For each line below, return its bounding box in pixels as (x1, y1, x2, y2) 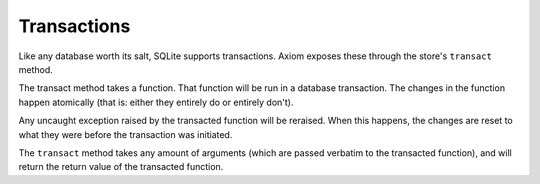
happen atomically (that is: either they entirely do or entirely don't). (18, 96, 294, 108)
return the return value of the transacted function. (18, 161, 224, 173)
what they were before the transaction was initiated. (18, 128, 233, 140)
